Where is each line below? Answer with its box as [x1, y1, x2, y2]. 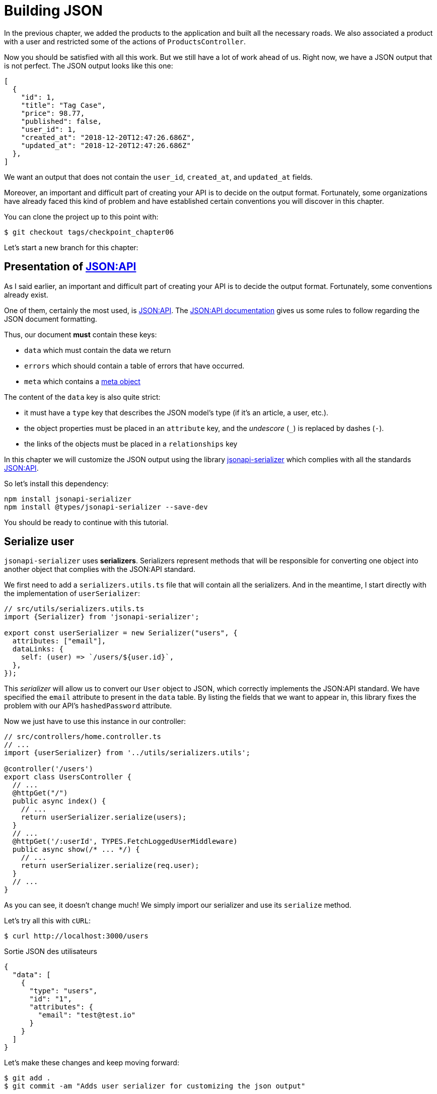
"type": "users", [29, 987, 98, 995]
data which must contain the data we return [24, 345, 171, 354]
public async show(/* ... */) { [12, 845, 140, 854]
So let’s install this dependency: [4, 479, 109, 488]
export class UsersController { [4, 773, 131, 781]
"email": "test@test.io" [38, 1011, 136, 1019]
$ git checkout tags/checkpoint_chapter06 [4, 228, 174, 236]
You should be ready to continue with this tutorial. [4, 518, 169, 527]
